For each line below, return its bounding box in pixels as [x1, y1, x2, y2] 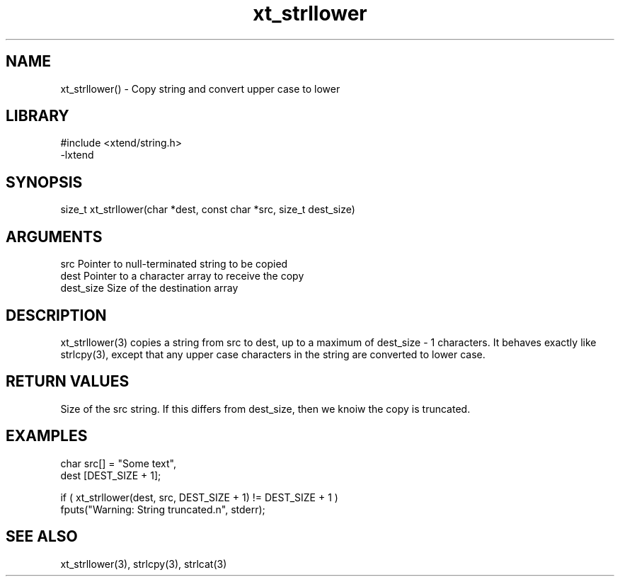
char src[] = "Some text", [60, 457, 176, 469]
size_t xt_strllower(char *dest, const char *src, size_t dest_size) [60, 203, 355, 216]
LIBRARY [6, 107, 69, 125]
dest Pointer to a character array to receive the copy [60, 270, 304, 283]
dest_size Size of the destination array [60, 282, 239, 295]
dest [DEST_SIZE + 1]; [60, 469, 161, 481]
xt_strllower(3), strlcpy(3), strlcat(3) [60, 557, 227, 570]
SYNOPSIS [6, 173, 83, 191]
